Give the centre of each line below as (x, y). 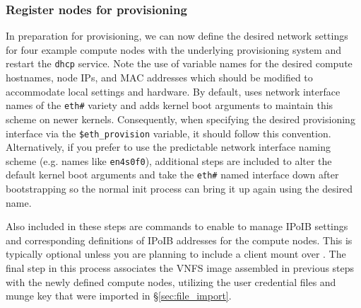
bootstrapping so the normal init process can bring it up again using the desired (179, 189)
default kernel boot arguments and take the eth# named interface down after (172, 175)
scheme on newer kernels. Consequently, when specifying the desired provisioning (180, 119)
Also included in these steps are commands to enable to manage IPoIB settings (177, 226)
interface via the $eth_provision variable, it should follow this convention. (168, 133)
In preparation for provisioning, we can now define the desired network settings (177, 36)
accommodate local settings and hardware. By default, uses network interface (173, 91)
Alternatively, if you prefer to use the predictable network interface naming (168, 147)
